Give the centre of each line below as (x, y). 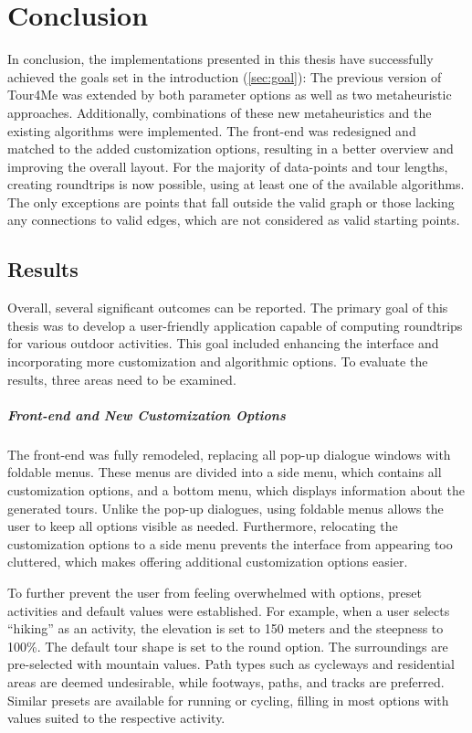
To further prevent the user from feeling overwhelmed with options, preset (215, 592)
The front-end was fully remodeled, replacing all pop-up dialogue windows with (229, 454)
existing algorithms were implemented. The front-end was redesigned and (212, 130)
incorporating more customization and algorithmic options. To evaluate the (218, 361)
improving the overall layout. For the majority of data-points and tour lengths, (228, 166)
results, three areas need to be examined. (122, 379)
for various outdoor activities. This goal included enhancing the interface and (223, 343)
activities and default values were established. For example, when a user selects (229, 610)
